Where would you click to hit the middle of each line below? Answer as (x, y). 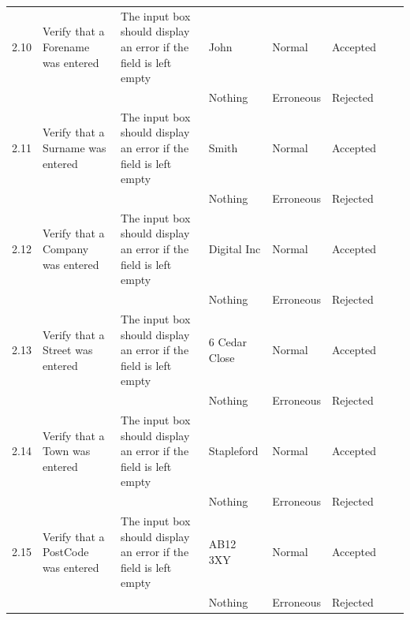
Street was (67, 350)
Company (65, 249)
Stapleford (233, 451)
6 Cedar (228, 342)
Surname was (74, 148)
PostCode (65, 552)
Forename (66, 46)
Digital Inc (235, 249)
